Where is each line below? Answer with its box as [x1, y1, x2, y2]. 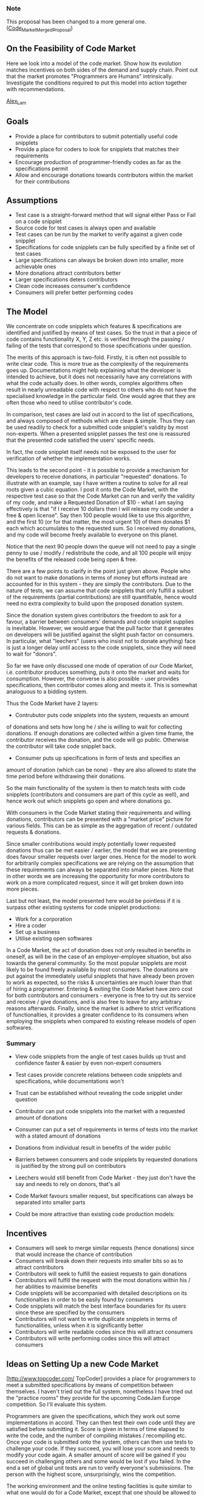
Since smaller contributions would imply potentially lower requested [6, 840, 176, 848]
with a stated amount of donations [15, 1132, 101, 1140]
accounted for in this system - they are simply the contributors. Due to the [6, 580, 192, 588]
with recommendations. [6, 85, 66, 92]
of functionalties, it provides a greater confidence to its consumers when [6, 1011, 188, 1018]
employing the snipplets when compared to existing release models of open [6, 1018, 196, 1025]
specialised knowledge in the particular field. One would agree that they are [6, 393, 196, 400]
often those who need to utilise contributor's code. [6, 399, 133, 407]
